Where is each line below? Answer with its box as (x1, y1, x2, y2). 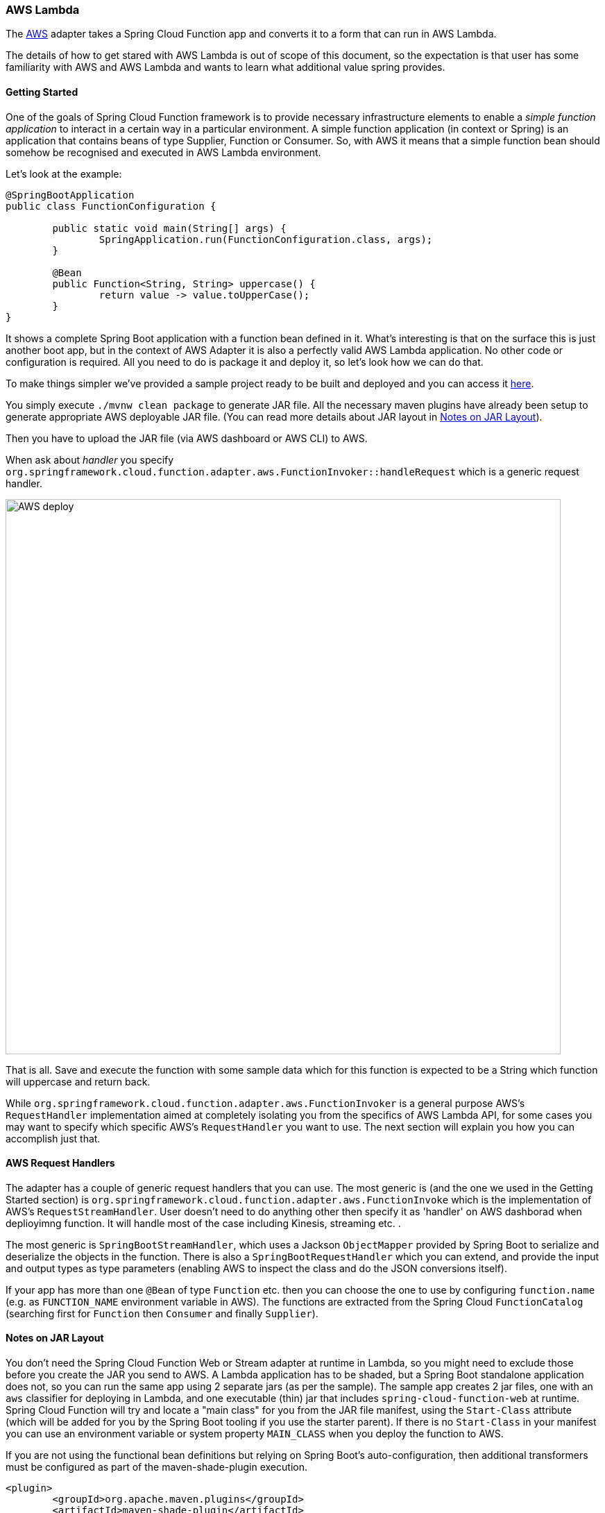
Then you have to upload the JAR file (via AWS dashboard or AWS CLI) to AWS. (6, 432, 368, 444)
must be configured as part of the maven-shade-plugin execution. (6, 1461, 307, 1473)
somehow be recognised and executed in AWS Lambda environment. (6, 146, 321, 158)
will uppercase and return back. (6, 1075, 151, 1088)
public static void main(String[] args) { (52, 222, 287, 234)
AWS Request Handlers (6, 1157, 115, 1169)
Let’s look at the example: (6, 167, 122, 180)
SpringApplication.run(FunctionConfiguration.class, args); (99, 233, 433, 245)
